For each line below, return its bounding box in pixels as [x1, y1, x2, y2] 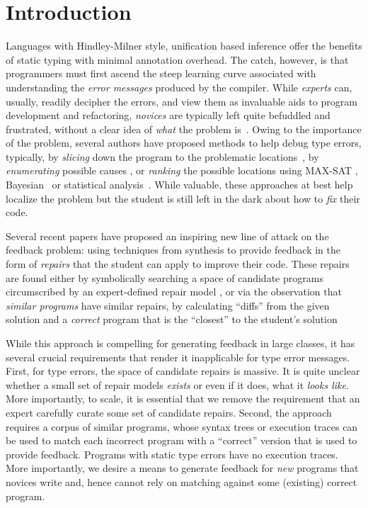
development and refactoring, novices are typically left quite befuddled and [6, 108, 330, 123]
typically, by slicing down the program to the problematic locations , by [6, 149, 319, 164]
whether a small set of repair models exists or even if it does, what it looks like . [6, 377, 349, 392]
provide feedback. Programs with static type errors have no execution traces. [6, 446, 338, 461]
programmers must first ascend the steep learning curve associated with [6, 66, 316, 81]
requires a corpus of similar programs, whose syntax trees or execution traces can [6, 419, 358, 434]
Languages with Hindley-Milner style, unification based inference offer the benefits [6, 38, 362, 53]
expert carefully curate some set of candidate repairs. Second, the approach [6, 405, 332, 419]
